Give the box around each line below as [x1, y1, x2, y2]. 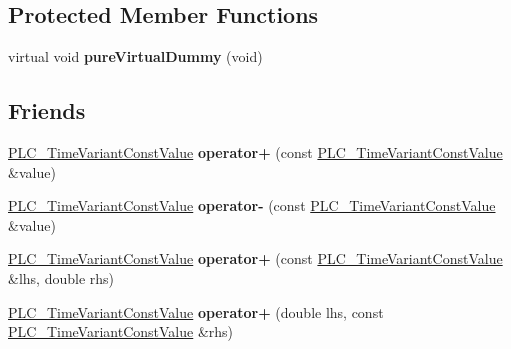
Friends [8, 95, 86, 126]
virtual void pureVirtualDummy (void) [8, 46, 263, 67]
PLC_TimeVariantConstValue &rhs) [8, 321, 234, 342]
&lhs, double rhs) [8, 267, 114, 288]
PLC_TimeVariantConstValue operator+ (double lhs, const [8, 301, 384, 322]
